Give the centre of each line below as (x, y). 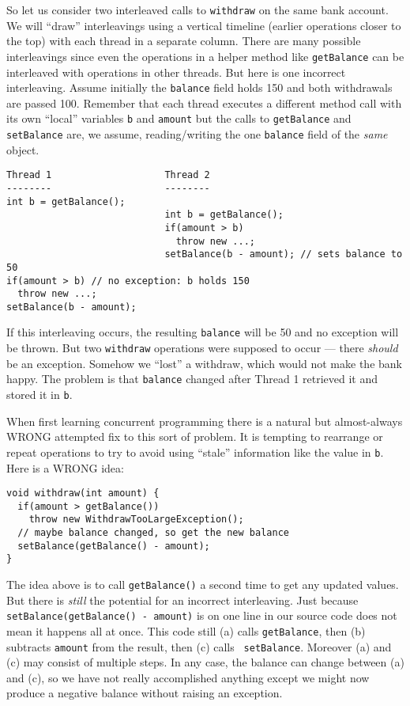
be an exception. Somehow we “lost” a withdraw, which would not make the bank (204, 363)
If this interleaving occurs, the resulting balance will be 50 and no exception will (203, 332)
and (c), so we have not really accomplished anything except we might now (188, 677)
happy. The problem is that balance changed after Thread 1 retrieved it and (192, 379)
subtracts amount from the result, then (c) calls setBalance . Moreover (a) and (199, 646)
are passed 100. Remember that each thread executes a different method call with (204, 102)
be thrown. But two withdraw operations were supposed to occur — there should (202, 348)
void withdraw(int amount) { (83, 493)
